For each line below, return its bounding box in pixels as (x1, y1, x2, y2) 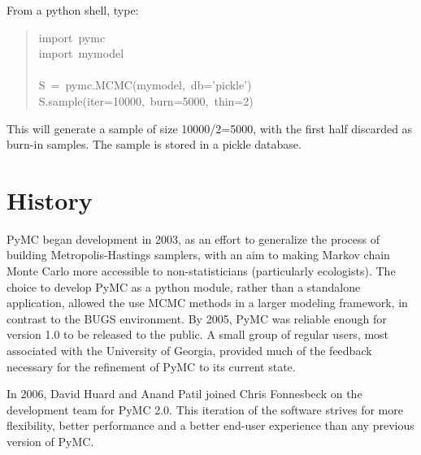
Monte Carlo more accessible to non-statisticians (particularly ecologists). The (7, 262, 396, 279)
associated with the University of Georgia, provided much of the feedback (7, 342, 372, 359)
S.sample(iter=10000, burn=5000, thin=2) (38, 92, 254, 109)
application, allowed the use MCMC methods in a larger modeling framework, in (7, 294, 408, 311)
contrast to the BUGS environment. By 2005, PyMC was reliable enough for (7, 310, 387, 327)
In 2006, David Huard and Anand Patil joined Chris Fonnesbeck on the (7, 385, 362, 402)
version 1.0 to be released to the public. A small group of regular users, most (7, 326, 389, 343)
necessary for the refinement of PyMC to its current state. (7, 357, 296, 375)
